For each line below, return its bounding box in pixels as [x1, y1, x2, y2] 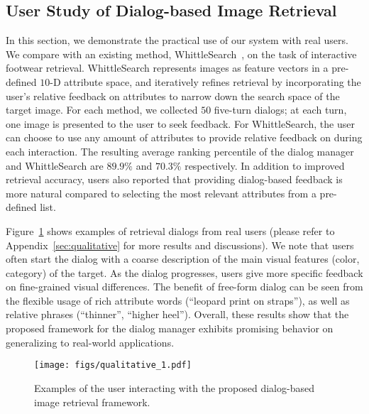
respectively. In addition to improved [184, 158, 345, 173]
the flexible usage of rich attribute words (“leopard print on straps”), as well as [6, 293, 350, 307]
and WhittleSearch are [6, 158, 104, 173]
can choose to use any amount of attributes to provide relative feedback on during [6, 130, 363, 145]
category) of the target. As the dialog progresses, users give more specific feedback [6, 265, 363, 280]
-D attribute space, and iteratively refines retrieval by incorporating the [50, 74, 361, 89]
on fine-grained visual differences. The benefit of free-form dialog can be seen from [6, 279, 363, 294]
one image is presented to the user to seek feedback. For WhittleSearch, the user [6, 116, 355, 131]
